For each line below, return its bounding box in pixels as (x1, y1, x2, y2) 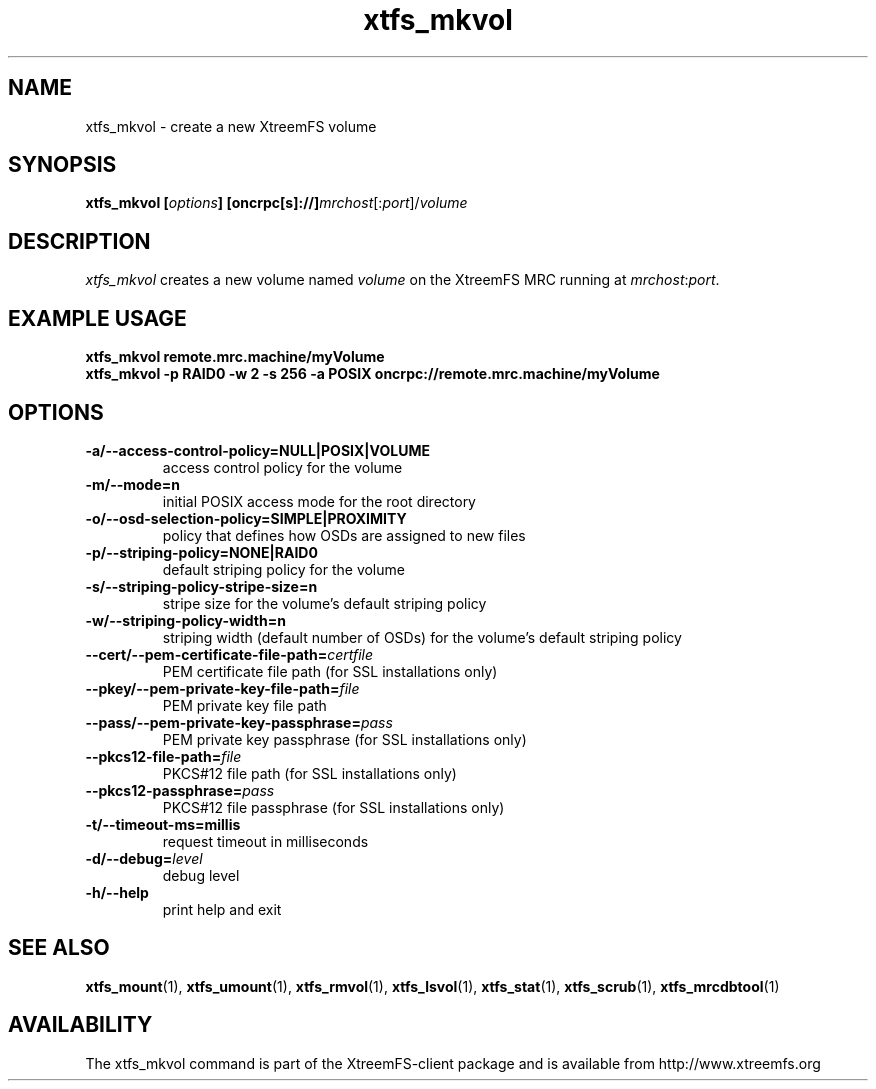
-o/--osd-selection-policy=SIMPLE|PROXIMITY (85, 509, 407, 527)
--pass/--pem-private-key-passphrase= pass (85, 713, 393, 731)
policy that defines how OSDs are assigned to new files (162, 526, 526, 544)
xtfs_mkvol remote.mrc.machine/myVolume (85, 348, 385, 366)
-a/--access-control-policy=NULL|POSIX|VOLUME (85, 441, 430, 459)
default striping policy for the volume (162, 560, 405, 578)
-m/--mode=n (85, 475, 180, 493)
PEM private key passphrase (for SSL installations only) (162, 730, 527, 748)
